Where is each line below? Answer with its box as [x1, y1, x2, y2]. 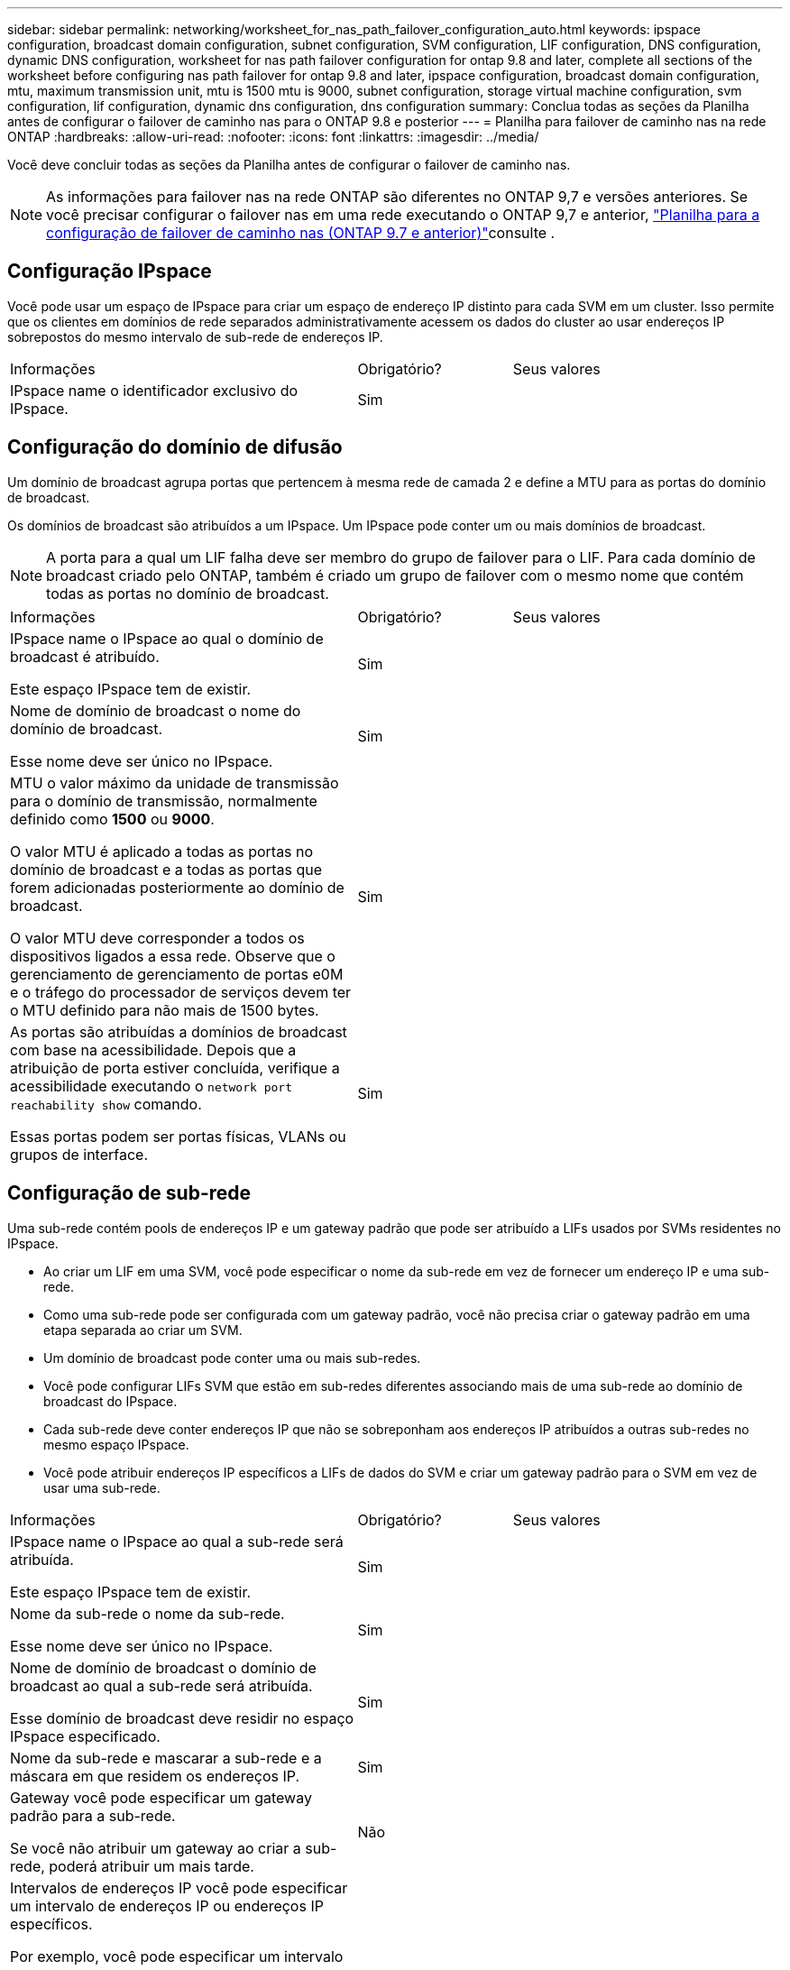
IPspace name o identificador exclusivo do [10, 381, 299, 400]
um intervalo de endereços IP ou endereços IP [10, 1896, 324, 1915]
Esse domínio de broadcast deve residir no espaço [10, 1708, 354, 1727]
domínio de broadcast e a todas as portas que [10, 860, 323, 879]
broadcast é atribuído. [10, 647, 160, 666]
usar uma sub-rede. [43, 1479, 161, 1496]
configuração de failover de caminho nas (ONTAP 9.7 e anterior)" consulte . [46, 224, 556, 242]
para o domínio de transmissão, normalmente [10, 791, 317, 810]
